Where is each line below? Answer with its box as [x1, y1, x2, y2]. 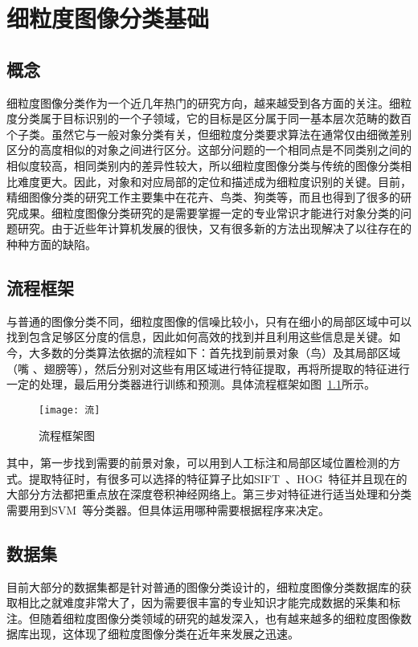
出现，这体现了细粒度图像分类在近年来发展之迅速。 [28, 625, 299, 642]
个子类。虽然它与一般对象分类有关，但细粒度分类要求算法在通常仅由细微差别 [6, 125, 412, 142]
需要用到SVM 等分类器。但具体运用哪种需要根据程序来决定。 [6, 501, 330, 518]
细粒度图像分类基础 [6, 2, 210, 35]
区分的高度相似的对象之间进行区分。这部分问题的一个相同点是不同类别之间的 [6, 141, 412, 158]
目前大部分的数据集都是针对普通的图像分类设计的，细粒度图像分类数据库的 [6, 578, 400, 595]
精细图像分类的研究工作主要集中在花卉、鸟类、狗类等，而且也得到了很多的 [6, 189, 400, 205]
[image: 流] [39, 404, 100, 416]
